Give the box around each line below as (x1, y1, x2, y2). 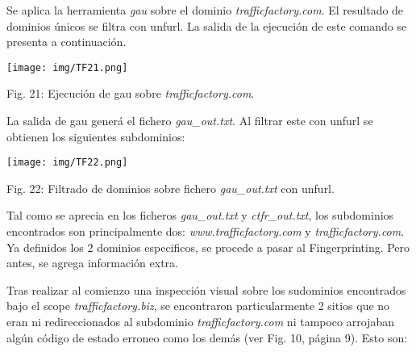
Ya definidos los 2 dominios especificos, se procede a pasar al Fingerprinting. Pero (6, 238, 410, 255)
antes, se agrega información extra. (6, 254, 178, 271)
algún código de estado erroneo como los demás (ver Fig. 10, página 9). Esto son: (6, 329, 408, 346)
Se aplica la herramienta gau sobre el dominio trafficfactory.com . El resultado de (6, 2, 404, 18)
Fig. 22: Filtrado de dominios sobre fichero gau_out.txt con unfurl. (6, 179, 335, 196)
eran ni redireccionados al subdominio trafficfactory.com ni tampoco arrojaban (6, 313, 394, 330)
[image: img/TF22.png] (6, 157, 128, 169)
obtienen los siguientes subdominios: (6, 128, 185, 145)
